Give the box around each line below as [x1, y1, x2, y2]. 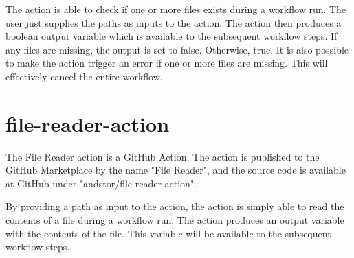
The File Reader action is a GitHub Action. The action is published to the [5, 149, 320, 163]
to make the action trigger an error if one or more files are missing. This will [5, 56, 328, 70]
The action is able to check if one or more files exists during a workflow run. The [5, 2, 346, 16]
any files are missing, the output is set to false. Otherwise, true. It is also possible [5, 42, 349, 56]
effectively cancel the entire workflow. [5, 69, 163, 83]
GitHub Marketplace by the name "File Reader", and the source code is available [5, 163, 346, 177]
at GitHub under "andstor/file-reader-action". [5, 176, 197, 190]
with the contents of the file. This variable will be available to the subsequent [5, 226, 331, 240]
